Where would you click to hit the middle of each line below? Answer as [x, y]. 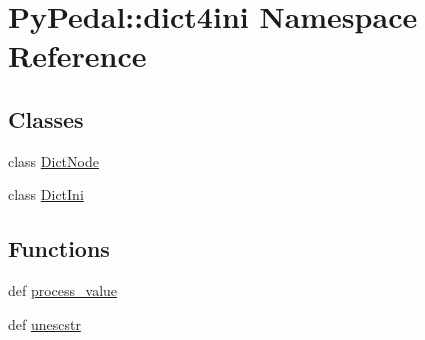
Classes [46, 118]
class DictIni [46, 194]
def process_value [63, 290]
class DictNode [53, 160]
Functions [59, 248]
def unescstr [44, 323]
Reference [77, 55]
